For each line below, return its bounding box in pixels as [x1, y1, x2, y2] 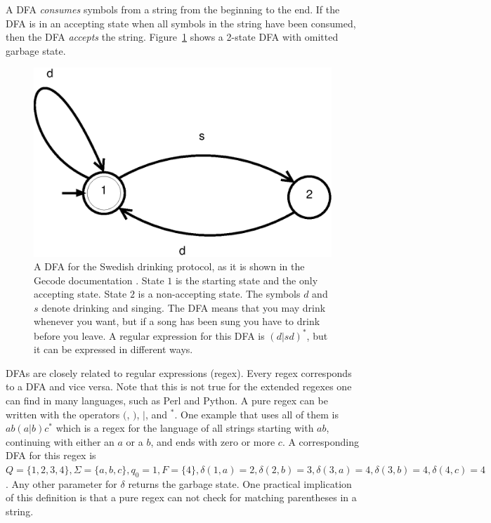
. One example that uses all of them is [174, 406, 339, 421]
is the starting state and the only [175, 272, 318, 287]
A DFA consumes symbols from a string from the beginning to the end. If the [6, 2, 340, 16]
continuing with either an [6, 434, 114, 449]
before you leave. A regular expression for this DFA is [34, 328, 265, 343]
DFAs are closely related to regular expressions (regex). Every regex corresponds [6, 365, 352, 380]
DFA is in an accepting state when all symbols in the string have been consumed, [6, 15, 356, 30]
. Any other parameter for [6, 476, 117, 491]
